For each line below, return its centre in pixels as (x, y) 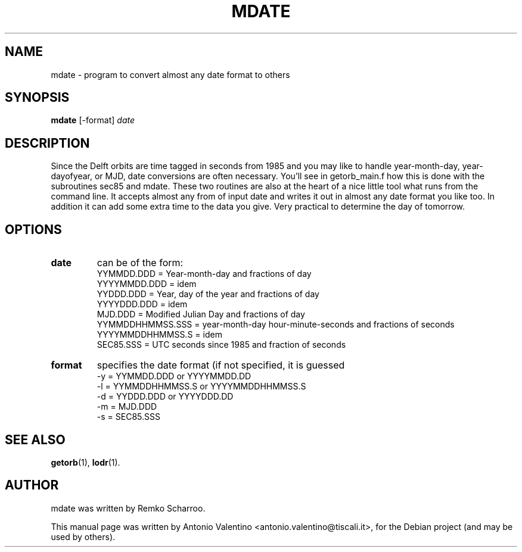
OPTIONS (33, 229)
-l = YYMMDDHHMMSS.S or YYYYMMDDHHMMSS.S (201, 386)
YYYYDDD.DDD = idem (142, 304)
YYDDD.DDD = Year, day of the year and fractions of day (208, 294)
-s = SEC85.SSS (128, 417)
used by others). (83, 537)
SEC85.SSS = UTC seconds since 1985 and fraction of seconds (221, 345)
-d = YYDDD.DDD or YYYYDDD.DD (165, 397)
